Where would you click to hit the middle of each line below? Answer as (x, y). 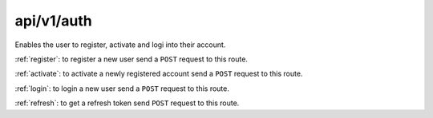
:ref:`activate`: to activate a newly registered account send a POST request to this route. (159, 74)
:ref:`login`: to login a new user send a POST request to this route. (122, 88)
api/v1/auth (53, 21)
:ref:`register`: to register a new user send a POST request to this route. (132, 59)
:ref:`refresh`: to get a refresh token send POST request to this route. (127, 103)
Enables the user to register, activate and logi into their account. (120, 45)
